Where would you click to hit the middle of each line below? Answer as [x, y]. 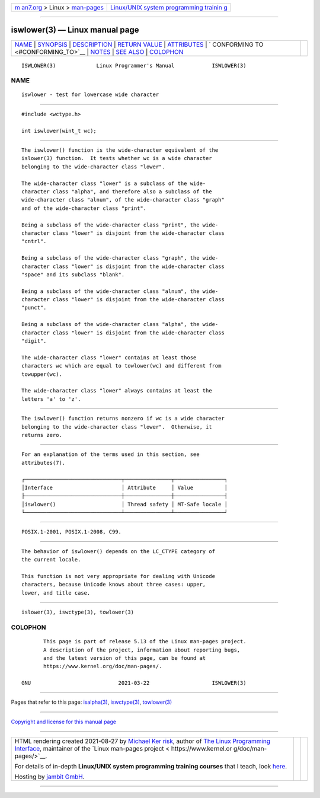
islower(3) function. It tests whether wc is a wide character [117, 158]
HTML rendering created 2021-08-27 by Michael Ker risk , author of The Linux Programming [143, 741]
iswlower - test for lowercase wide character [90, 95]
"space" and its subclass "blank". [73, 274]
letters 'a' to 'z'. [51, 399]
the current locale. [51, 560]
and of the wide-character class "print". [84, 208]
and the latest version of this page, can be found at [125, 658]
